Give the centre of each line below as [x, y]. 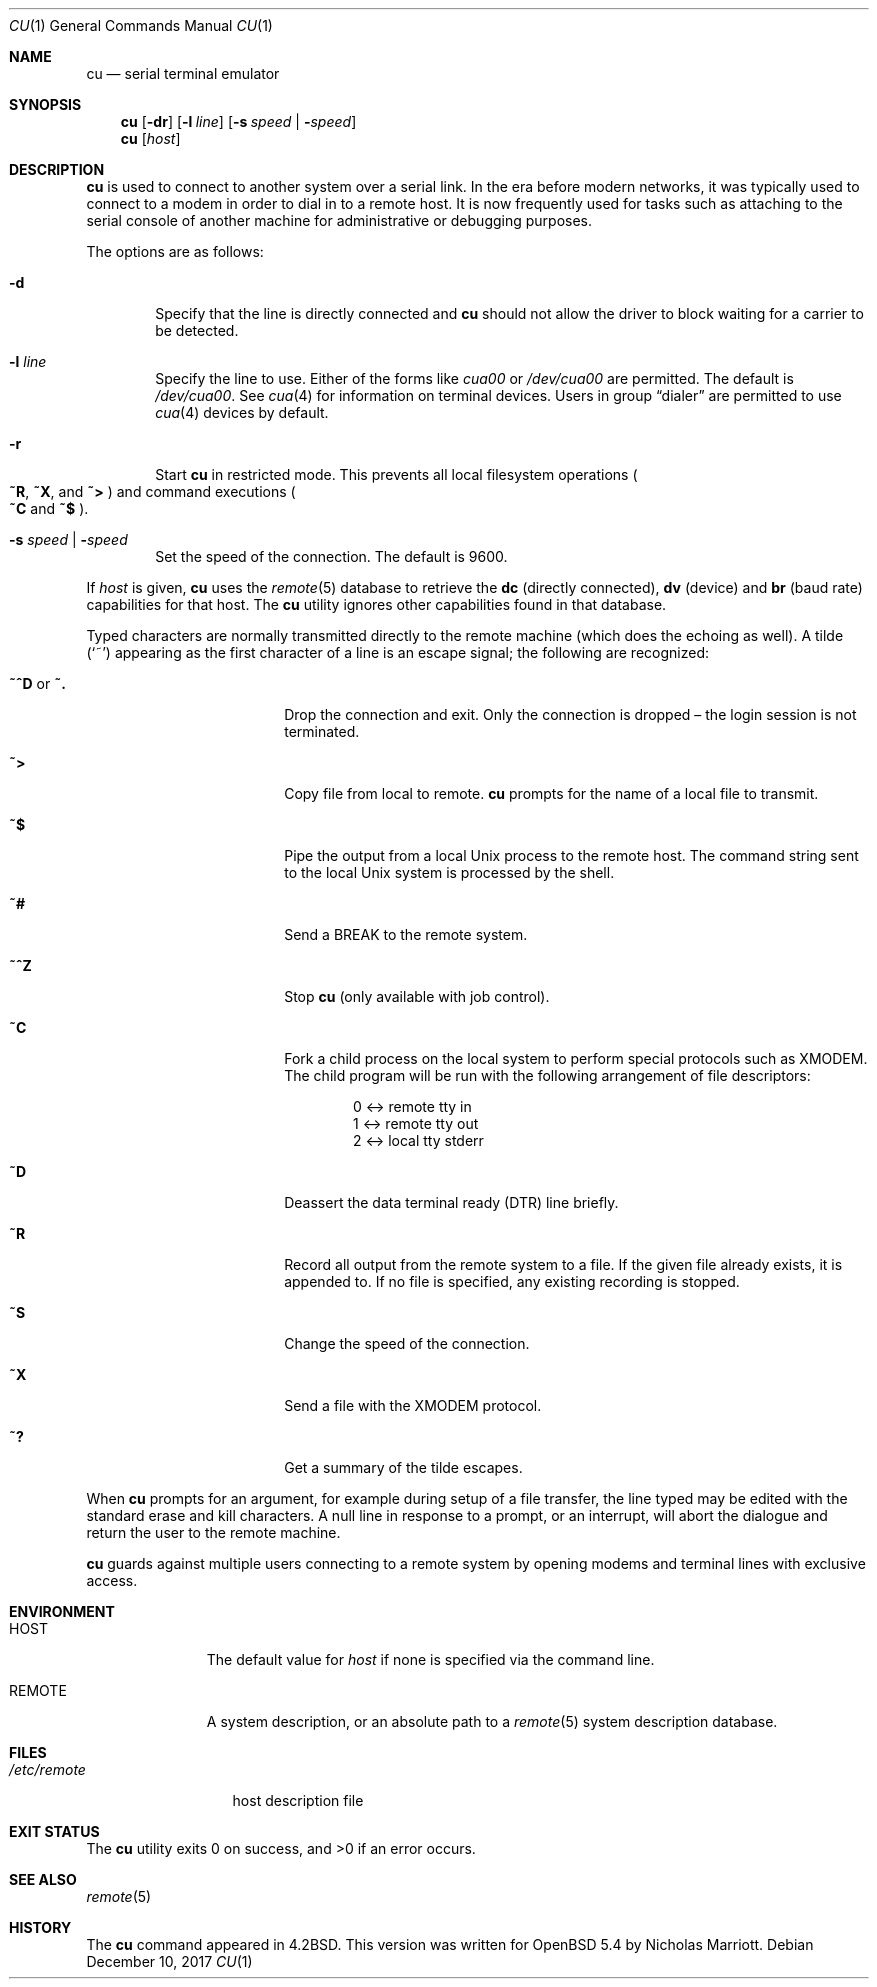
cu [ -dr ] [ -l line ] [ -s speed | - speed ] [238, 121]
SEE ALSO [43, 1879]
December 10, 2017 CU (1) [169, 1961]
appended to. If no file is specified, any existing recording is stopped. [512, 1281]
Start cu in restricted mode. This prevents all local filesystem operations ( [396, 474]
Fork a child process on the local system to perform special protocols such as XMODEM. [576, 1058]
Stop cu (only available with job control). [417, 996]
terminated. [322, 731]
